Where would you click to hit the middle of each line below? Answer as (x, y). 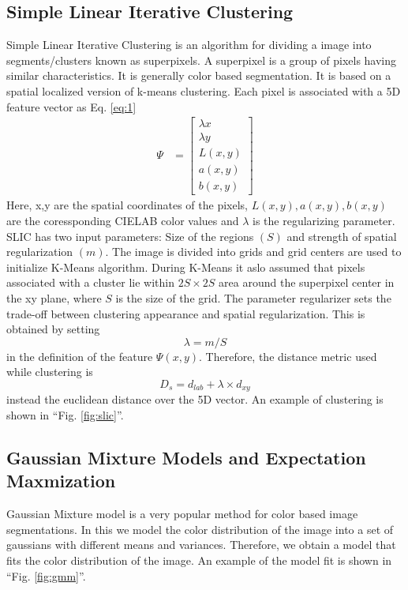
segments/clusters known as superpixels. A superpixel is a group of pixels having (202, 60)
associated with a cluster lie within (90, 282)
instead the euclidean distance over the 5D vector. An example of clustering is (195, 399)
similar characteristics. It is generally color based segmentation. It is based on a (199, 75)
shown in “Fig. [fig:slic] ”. (65, 414)
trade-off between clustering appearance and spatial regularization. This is (186, 313)
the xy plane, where (54, 297)
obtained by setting (53, 329)
